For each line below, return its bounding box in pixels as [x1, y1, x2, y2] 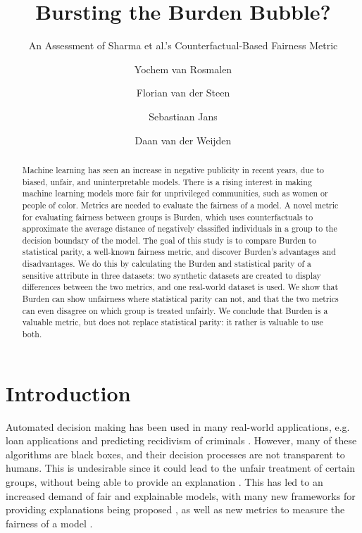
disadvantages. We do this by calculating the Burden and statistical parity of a [22, 258, 311, 270]
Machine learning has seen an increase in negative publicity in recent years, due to [22, 163, 324, 175]
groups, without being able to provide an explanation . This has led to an [6, 475, 323, 489]
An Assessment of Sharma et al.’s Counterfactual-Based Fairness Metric [28, 38, 338, 53]
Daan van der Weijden [135, 132, 232, 147]
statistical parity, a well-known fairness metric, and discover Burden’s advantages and [22, 246, 336, 258]
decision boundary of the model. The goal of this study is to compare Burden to [22, 234, 316, 246]
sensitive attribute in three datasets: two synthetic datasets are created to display [22, 269, 321, 281]
